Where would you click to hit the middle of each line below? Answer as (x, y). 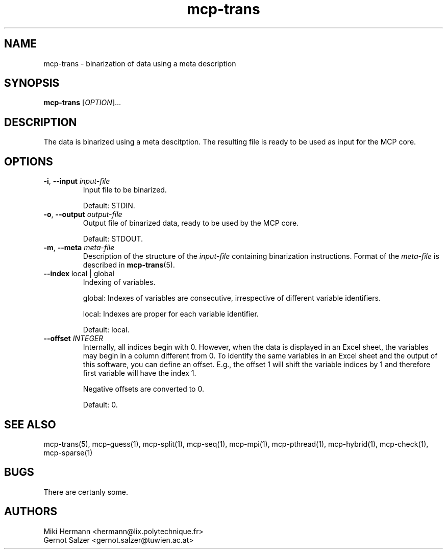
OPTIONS (29, 161)
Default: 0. (100, 405)
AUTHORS (31, 512)
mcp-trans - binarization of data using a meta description (140, 63)
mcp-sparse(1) (68, 452)
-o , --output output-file (83, 214)
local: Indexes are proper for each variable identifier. (171, 314)
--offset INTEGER (73, 339)
